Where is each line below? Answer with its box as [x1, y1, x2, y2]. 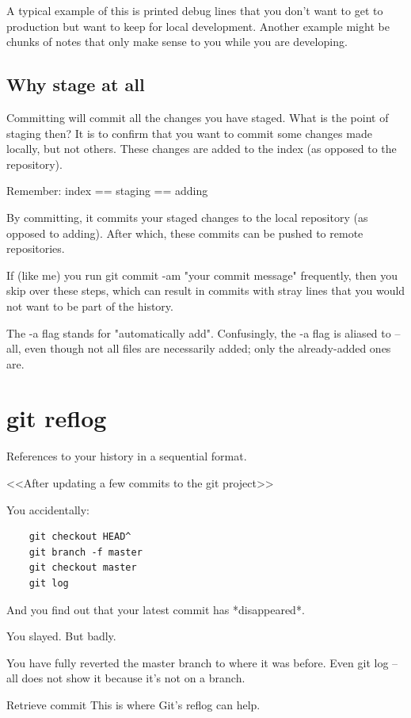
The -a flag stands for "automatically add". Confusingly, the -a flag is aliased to [6, 324, 391, 341]
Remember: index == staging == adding [6, 182, 208, 199]
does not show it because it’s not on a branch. [21, 670, 245, 686]
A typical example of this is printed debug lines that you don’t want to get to [6, 2, 383, 18]
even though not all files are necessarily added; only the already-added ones [25, 340, 391, 357]
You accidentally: [6, 501, 90, 517]
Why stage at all [6, 72, 145, 97]
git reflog [6, 402, 107, 434]
